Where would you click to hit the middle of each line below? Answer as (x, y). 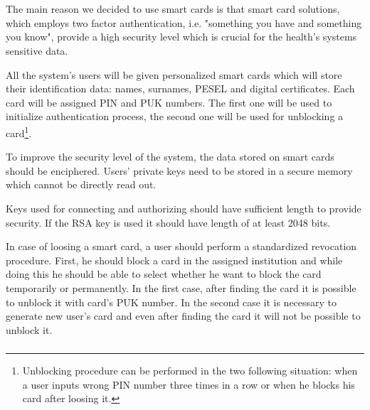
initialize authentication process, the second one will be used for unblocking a (175, 116)
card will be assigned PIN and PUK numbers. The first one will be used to (169, 102)
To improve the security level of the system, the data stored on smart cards (170, 157)
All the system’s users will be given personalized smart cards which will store (174, 74)
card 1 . (19, 131)
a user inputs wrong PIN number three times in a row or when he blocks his (189, 384)
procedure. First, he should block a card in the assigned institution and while (174, 260)
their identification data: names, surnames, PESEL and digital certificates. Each (180, 88)
